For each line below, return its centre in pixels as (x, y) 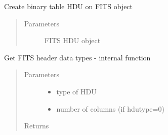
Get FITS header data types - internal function (77, 57)
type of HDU (76, 91)
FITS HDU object (72, 40)
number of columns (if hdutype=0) (110, 108)
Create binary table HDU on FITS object (69, 6)
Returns (36, 126)
